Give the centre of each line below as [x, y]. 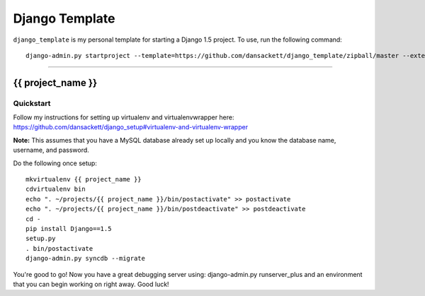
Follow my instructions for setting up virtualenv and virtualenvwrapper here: [124, 117]
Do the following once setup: [55, 163]
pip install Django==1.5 [69, 229]
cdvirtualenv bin [56, 189]
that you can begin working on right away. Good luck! [91, 284]
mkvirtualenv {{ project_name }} [84, 179]
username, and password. [51, 150]
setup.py [41, 239]
